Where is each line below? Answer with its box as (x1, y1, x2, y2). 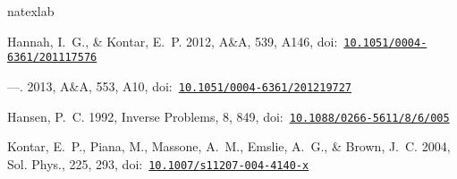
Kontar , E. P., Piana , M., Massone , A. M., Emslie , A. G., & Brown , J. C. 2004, (7, 137, 451, 156)
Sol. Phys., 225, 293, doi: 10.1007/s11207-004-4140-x (7, 154, 309, 173)
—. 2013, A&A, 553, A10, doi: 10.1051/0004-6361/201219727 (7, 76, 352, 95)
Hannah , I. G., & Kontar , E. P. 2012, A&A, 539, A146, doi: (7, 31, 338, 50)
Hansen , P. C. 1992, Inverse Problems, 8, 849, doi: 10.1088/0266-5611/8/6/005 (7, 107, 450, 125)
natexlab (7, 2, 55, 20)
